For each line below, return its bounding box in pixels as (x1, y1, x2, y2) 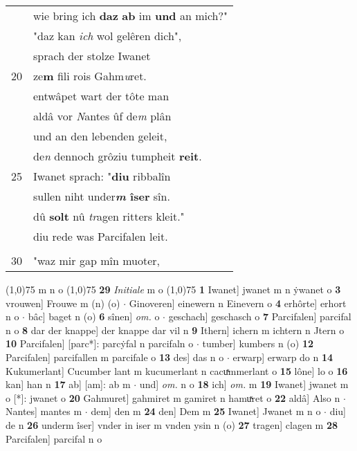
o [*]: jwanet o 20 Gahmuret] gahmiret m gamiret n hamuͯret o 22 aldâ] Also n (6, 390, 340, 405)
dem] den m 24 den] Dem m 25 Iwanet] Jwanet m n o (91, 404, 321, 418)
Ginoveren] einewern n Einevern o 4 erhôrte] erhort (129, 295, 347, 310)
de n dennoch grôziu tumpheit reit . (33, 148, 202, 164)
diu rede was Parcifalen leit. (33, 228, 168, 244)
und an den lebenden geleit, (33, 128, 167, 144)
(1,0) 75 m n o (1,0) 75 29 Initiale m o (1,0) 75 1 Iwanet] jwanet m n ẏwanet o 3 (6, 282, 341, 296)
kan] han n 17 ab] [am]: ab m (6, 377, 131, 392)
